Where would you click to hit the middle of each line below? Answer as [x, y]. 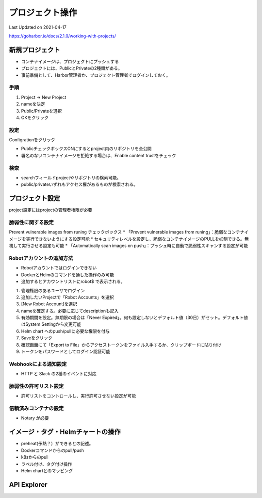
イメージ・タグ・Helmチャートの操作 [65, 432]
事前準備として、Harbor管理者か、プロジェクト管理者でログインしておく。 [96, 75]
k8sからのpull [35, 457]
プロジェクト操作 [43, 13]
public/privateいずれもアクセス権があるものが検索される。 [80, 184]
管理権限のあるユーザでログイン [53, 290]
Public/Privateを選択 [41, 111]
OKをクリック [35, 117]
